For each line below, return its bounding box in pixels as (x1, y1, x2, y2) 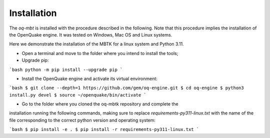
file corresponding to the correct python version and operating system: (9, 117, 156, 123)
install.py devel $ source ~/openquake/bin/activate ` (9, 92, 147, 97)
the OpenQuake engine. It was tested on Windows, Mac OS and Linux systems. (9, 31, 172, 37)
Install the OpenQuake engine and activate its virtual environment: (21, 75, 157, 81)
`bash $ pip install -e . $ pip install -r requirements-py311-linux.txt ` (9, 126, 199, 132)
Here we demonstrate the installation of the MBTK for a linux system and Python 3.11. (9, 41, 184, 47)
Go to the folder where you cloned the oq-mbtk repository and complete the (21, 101, 178, 107)
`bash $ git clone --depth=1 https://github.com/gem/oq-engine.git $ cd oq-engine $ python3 (9, 85, 244, 91)
